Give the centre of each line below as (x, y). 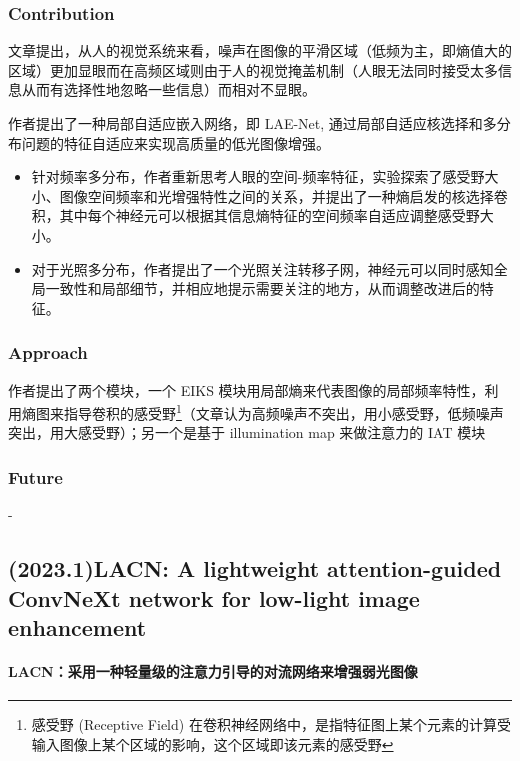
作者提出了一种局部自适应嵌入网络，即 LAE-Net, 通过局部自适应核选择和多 (252, 123)
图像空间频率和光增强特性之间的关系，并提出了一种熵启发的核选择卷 (283, 195)
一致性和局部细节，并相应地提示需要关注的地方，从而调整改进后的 (262, 288)
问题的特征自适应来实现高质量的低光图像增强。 (175, 142)
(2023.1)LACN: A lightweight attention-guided (255, 568)
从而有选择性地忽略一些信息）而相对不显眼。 (168, 89)
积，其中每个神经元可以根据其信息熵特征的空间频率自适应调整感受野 (255, 215)
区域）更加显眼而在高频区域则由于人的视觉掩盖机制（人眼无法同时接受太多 (253, 69)
